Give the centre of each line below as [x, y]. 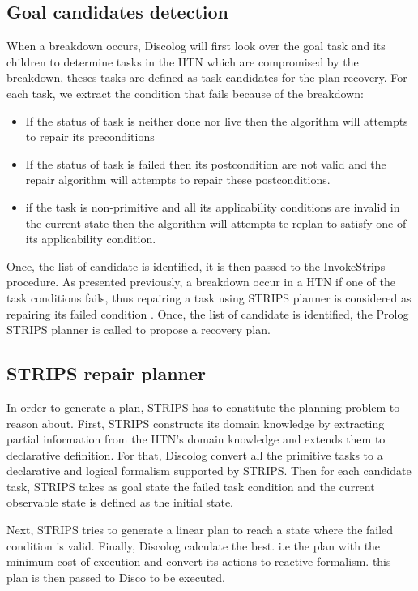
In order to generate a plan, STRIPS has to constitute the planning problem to [203, 407]
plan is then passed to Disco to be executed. [116, 577]
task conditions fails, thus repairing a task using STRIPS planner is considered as [209, 297]
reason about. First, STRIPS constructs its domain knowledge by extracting [196, 423]
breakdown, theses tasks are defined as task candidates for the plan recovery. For [207, 77]
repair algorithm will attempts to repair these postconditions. [178, 180]
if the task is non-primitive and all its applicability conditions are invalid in [213, 206]
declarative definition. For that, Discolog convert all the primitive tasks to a [195, 454]
